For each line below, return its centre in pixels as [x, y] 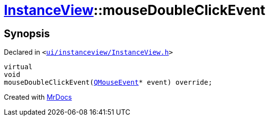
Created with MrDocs [38, 97]
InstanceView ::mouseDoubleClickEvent [135, 10]
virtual [18, 67]
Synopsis [27, 33]
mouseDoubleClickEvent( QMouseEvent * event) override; [108, 82]
